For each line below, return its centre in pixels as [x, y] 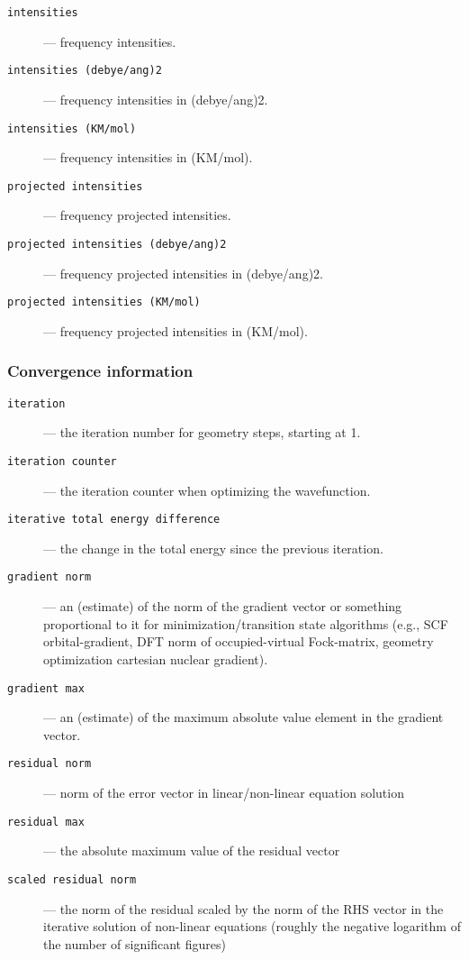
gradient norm [50, 577]
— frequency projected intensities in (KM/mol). [176, 330]
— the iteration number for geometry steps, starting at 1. [202, 432]
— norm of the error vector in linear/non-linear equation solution [224, 792]
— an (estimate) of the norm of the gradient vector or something [223, 606]
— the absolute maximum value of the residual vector [192, 850]
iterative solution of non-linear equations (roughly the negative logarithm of [252, 926]
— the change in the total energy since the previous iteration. [213, 548]
